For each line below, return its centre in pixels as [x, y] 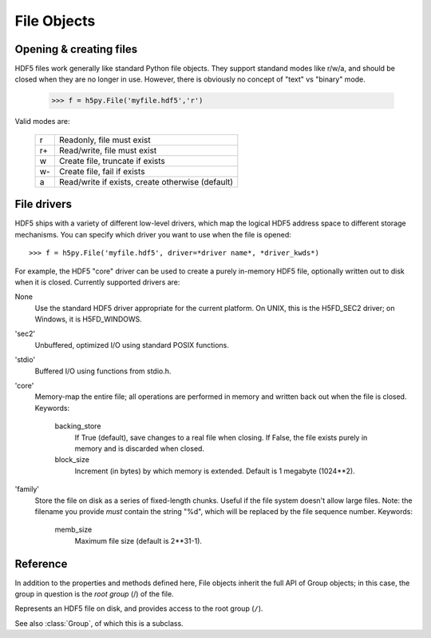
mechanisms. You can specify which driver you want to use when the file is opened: [153, 234]
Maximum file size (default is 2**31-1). [138, 540]
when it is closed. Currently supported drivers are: [97, 282]
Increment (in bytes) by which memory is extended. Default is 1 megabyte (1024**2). [215, 471]
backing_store [78, 426]
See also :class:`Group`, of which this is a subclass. [99, 623]
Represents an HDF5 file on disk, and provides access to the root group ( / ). [139, 608]
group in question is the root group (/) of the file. [95, 594]
